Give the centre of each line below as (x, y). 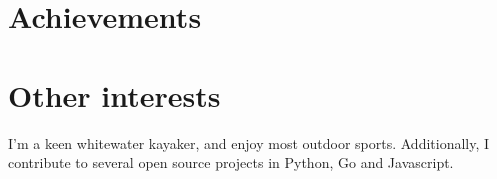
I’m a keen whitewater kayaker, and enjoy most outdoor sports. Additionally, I (249, 142)
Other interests (114, 94)
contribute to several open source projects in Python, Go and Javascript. (231, 162)
